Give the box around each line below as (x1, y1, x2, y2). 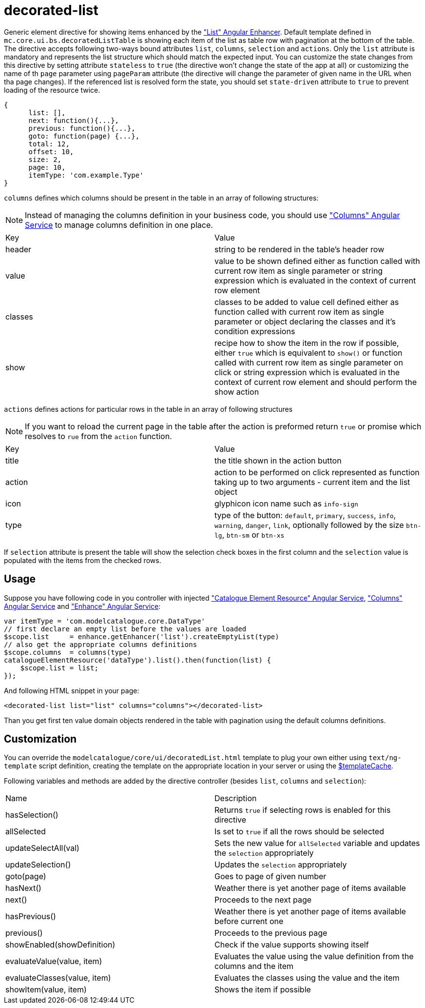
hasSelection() (5, 810, 58, 820)
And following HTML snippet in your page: (4, 686, 139, 695)
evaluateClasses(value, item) (5, 973, 111, 983)
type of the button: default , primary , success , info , (214, 510, 396, 520)
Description (214, 793, 257, 804)
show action (214, 386, 259, 397)
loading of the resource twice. (4, 85, 100, 94)
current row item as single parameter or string (214, 265, 383, 276)
